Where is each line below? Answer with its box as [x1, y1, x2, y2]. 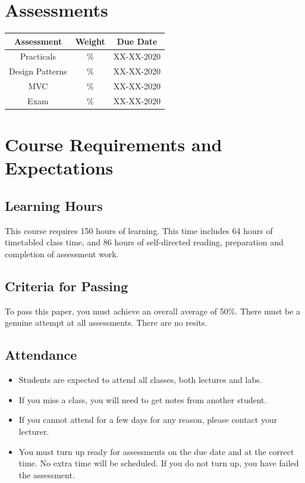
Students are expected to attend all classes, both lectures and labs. [18, 373, 262, 386]
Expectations [5, 155, 114, 180]
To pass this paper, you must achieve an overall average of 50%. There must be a [5, 304, 301, 317]
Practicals [20, 50, 56, 63]
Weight [75, 35, 105, 47]
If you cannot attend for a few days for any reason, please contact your [18, 413, 278, 426]
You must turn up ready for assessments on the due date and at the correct [18, 445, 294, 457]
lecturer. [18, 425, 49, 438]
